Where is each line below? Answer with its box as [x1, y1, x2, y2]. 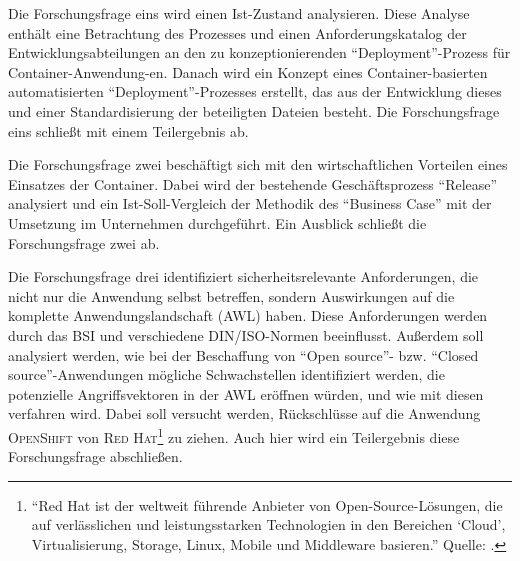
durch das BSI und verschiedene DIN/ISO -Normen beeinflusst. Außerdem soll [8, 324, 484, 345]
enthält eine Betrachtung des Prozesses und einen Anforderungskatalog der [8, 22, 467, 43]
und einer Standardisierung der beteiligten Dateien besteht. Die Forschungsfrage [8, 100, 500, 121]
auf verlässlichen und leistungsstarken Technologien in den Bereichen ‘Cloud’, [31, 514, 506, 535]
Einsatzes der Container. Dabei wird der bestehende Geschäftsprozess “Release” [8, 173, 498, 194]
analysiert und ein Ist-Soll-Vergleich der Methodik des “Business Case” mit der [8, 193, 492, 214]
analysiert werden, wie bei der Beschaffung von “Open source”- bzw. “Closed [8, 344, 479, 365]
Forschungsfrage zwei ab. [8, 232, 160, 253]
